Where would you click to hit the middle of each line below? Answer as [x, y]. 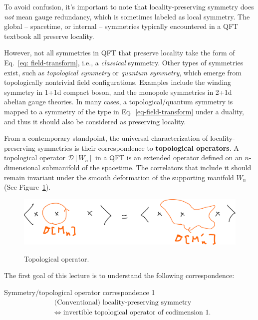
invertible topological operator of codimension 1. [137, 312]
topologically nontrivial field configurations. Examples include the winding [118, 82]
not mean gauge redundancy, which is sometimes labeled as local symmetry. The [127, 16]
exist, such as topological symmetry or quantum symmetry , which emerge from [123, 72]
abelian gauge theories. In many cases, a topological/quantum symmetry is [119, 102]
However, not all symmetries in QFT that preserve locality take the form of [120, 53]
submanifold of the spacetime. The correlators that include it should [147, 167]
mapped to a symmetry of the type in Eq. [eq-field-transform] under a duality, [124, 111]
